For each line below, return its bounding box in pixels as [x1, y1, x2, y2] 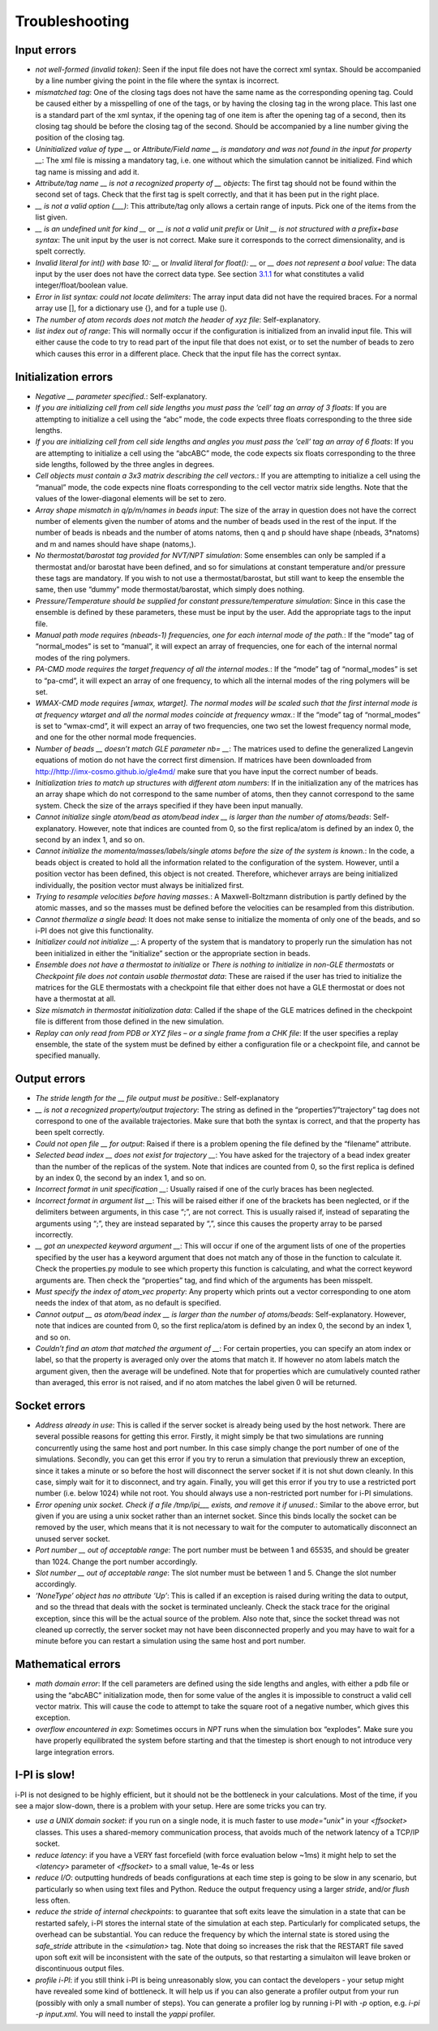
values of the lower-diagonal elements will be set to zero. [35, 494, 227, 504]
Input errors [15, 43, 77, 57]
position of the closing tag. [35, 132, 125, 142]
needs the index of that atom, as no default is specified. [35, 1298, 222, 1308]
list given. [35, 212, 68, 223]
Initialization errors [15, 370, 114, 383]
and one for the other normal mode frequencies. [35, 732, 196, 743]
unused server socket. [35, 1534, 110, 1544]
